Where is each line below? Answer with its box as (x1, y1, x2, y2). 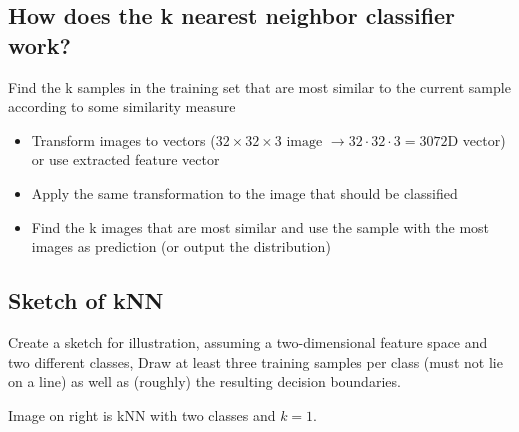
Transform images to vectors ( (31, 129, 216, 150)
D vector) (447, 129, 506, 150)
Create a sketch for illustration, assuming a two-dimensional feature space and (8, 331, 488, 352)
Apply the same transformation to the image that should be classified (31, 182, 458, 203)
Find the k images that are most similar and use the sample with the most (31, 216, 490, 237)
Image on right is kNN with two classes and (8, 404, 276, 425)
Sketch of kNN (8, 285, 164, 316)
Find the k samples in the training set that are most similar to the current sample (8, 76, 511, 97)
